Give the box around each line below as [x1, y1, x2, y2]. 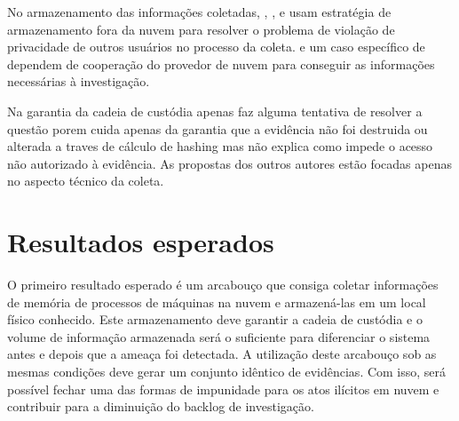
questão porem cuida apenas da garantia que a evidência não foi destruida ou [7, 119, 428, 138]
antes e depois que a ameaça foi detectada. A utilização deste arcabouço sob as [7, 345, 437, 363]
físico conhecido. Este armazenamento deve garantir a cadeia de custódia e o [7, 310, 423, 329]
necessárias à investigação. [7, 72, 150, 91]
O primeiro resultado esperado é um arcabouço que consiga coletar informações [7, 275, 439, 294]
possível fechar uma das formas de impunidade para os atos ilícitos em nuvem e [7, 379, 439, 398]
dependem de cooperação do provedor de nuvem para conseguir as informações [7, 54, 435, 73]
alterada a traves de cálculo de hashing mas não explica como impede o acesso [7, 137, 433, 155]
